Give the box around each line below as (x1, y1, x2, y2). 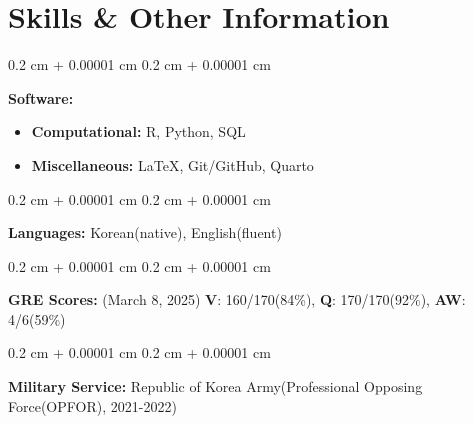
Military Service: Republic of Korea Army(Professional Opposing (8, 376, 423, 397)
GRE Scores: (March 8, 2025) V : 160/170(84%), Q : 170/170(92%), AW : (8, 289, 466, 310)
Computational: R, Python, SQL (31, 121, 246, 142)
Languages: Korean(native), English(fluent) (8, 222, 282, 243)
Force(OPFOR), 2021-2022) (8, 395, 177, 416)
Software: (8, 87, 74, 108)
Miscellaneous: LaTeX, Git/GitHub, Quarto (31, 154, 314, 175)
